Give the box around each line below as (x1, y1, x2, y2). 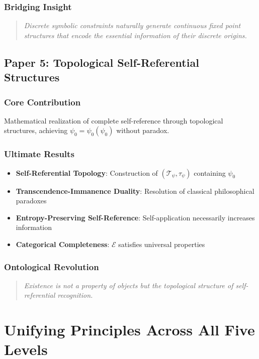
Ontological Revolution (4, 260, 99, 273)
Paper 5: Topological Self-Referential (4, 54, 199, 70)
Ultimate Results (4, 148, 74, 160)
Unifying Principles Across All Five (4, 319, 255, 340)
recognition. (57, 290, 93, 300)
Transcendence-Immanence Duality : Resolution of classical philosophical (16, 185, 254, 196)
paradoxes (16, 195, 47, 206)
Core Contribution (4, 95, 81, 108)
